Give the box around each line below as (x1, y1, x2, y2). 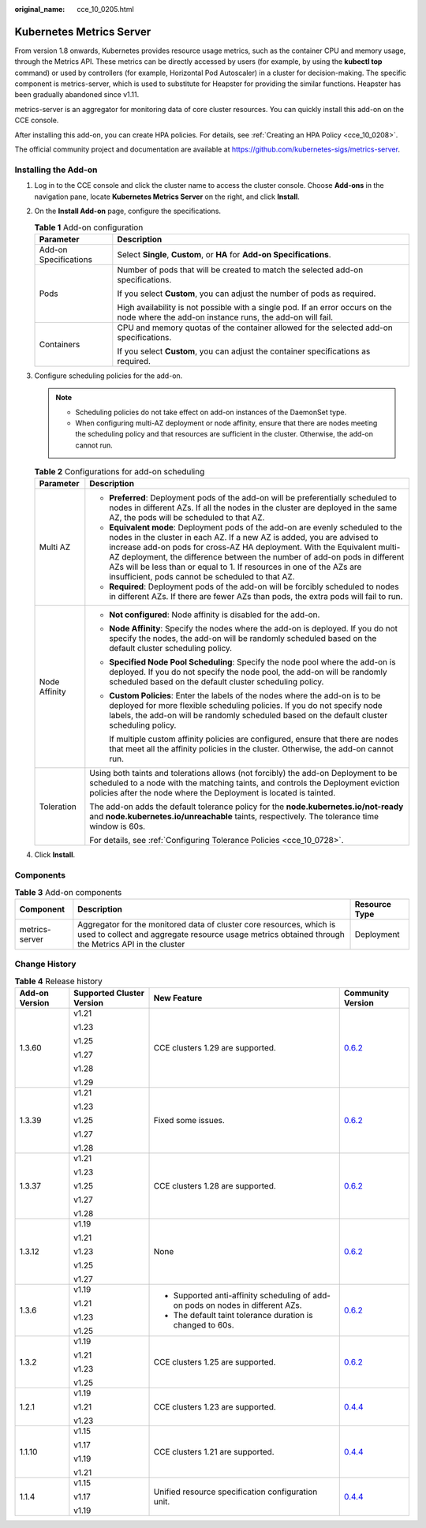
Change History (14, 959, 77, 970)
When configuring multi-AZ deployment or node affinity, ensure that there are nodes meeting (75, 418, 378, 428)
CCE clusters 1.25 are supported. (153, 1357, 276, 1368)
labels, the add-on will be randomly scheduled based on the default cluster (109, 710, 388, 721)
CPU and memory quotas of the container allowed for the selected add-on (117, 322, 394, 333)
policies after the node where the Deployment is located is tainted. (89, 788, 336, 799)
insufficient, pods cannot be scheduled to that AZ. (109, 571, 295, 582)
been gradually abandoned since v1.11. (14, 90, 140, 99)
